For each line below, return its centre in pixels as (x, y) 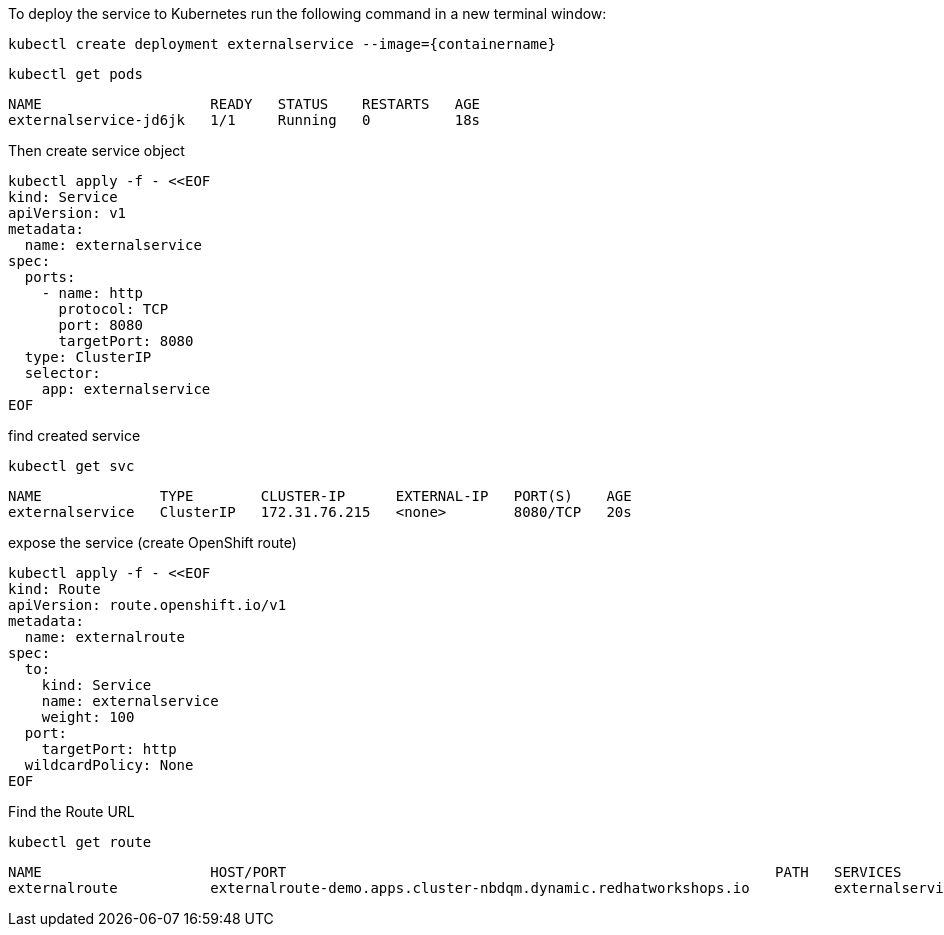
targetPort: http (109, 749)
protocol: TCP (113, 309)
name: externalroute (105, 637)
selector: (62, 373)
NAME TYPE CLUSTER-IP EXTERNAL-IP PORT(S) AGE (320, 496)
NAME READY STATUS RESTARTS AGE (244, 104)
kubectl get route (80, 842)
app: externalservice (126, 389)
